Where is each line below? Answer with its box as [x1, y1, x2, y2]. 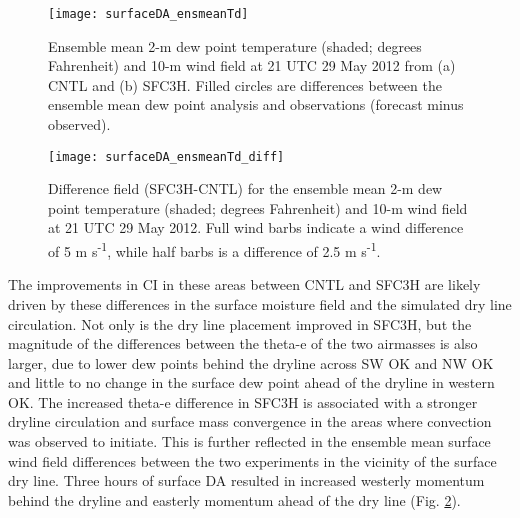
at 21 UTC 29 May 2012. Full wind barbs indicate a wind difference [48, 217, 464, 238]
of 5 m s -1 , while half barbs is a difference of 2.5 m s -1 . [48, 238, 381, 261]
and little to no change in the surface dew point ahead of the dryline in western [8, 372, 495, 393]
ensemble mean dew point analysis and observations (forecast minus [48, 94, 464, 115]
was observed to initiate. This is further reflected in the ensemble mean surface [8, 431, 491, 452]
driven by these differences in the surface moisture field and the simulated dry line [8, 293, 512, 314]
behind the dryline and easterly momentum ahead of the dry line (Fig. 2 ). [8, 489, 461, 510]
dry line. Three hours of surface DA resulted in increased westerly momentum [8, 470, 485, 491]
